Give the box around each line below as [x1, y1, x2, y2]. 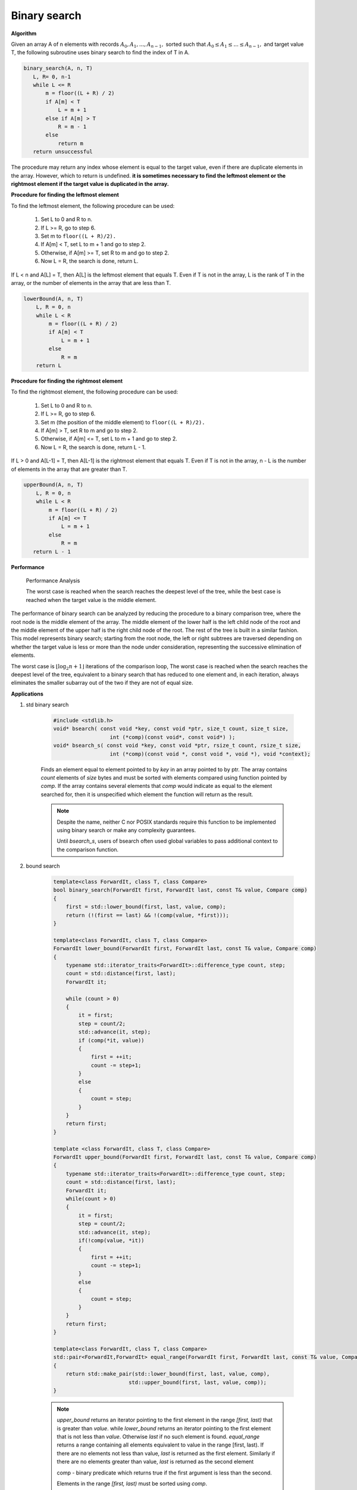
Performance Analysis [26, 577, 80, 584]
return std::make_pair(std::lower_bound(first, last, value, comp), [65, 1371, 270, 1377]
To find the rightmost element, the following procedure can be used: [11, 388, 178, 396]
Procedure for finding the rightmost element [11, 377, 123, 384]
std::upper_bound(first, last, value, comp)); [128, 1379, 267, 1386]
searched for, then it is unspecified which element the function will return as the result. [40, 790, 253, 798]
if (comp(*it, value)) [78, 1037, 145, 1044]
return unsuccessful [33, 148, 93, 155]
